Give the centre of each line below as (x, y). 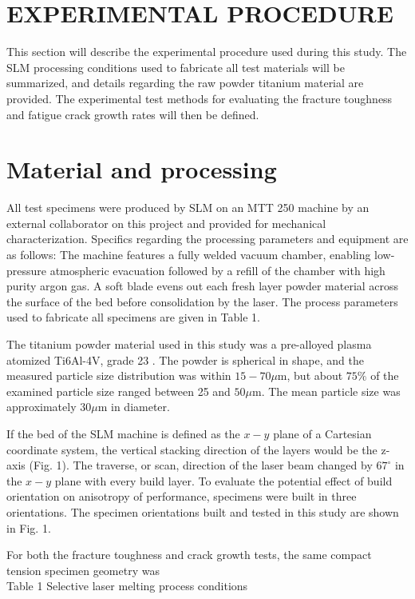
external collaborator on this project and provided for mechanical (166, 223)
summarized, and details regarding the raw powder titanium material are (185, 83)
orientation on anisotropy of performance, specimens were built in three (182, 496)
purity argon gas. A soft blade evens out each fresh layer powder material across (203, 286)
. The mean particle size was (331, 391)
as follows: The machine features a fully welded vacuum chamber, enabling (189, 254)
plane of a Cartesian (322, 433)
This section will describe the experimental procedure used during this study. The (207, 52)
